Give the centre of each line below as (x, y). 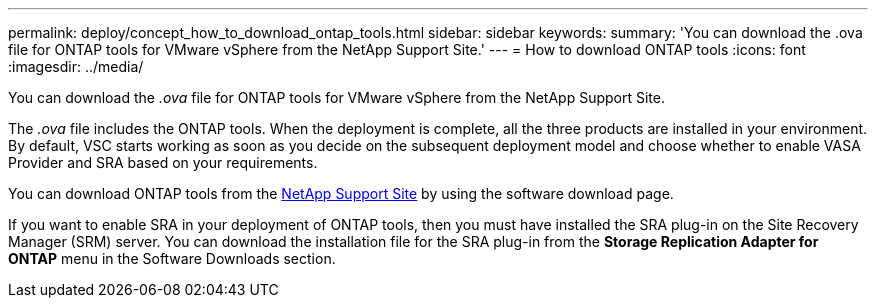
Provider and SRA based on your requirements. (163, 162)
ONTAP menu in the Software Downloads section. (172, 258)
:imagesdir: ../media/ (76, 66)
